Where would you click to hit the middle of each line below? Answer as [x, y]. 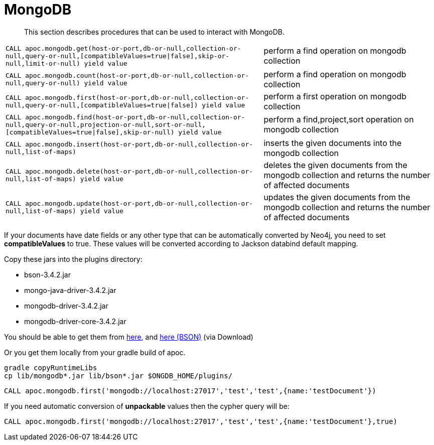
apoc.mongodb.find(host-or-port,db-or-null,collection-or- [135, 117]
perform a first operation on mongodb [335, 96]
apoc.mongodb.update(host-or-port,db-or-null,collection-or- [139, 203]
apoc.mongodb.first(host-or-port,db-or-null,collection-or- [137, 97]
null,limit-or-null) [43, 63]
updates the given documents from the [337, 197]
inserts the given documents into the [333, 143]
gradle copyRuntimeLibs [51, 367]
